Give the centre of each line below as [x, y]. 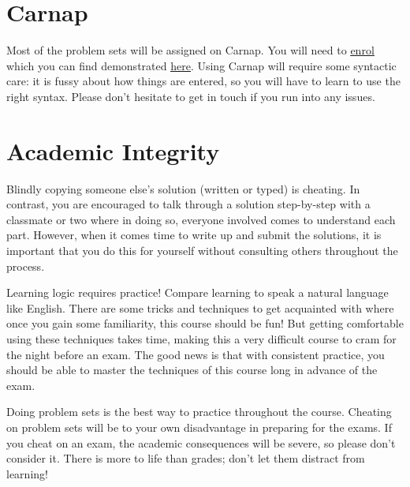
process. [26, 266]
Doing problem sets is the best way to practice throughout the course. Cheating [199, 412]
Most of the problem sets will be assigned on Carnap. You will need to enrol [190, 50]
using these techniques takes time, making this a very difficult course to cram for [201, 338]
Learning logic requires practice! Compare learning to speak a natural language [198, 292]
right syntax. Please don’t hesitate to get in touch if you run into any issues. [191, 96]
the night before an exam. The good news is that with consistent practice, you [196, 354]
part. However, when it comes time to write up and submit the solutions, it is [194, 235]
